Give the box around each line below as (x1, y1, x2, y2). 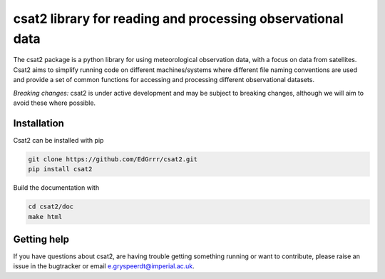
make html (28, 213, 63, 220)
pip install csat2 (28, 165, 93, 173)
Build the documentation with (13, 183, 100, 192)
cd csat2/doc (28, 203, 74, 210)
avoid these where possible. (13, 98, 96, 107)
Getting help (13, 233, 69, 245)
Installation (13, 117, 64, 129)
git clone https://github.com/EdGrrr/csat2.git (28, 155, 197, 163)
